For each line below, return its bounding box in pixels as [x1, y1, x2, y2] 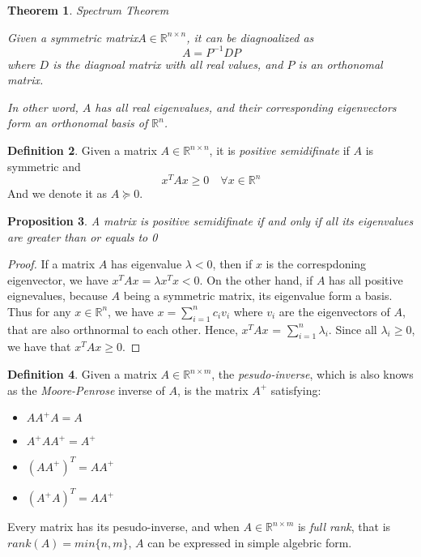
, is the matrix [176, 381, 249, 398]
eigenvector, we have [7, 271, 108, 288]
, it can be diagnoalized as [186, 28, 314, 45]
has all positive [329, 271, 403, 288]
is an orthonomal [298, 55, 383, 72]
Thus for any [7, 302, 71, 319]
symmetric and [7, 157, 81, 174]
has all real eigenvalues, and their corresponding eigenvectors [95, 98, 397, 115]
